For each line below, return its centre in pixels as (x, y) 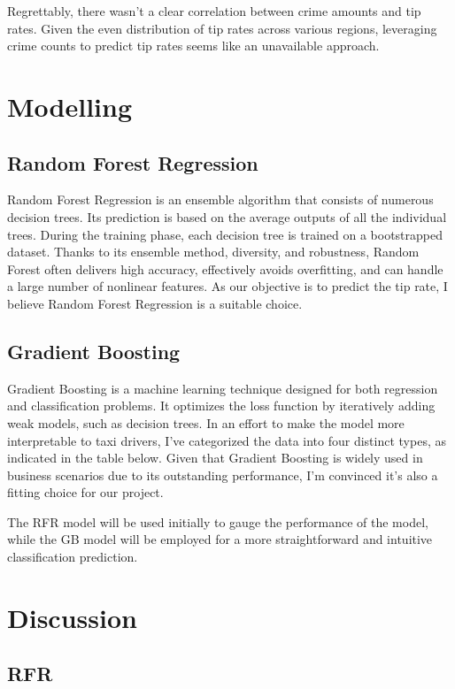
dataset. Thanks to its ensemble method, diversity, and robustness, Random (213, 252)
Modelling (70, 106)
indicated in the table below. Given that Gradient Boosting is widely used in (215, 458)
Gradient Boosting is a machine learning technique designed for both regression (223, 388)
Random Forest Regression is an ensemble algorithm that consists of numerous (220, 199)
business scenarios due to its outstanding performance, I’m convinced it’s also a (223, 475)
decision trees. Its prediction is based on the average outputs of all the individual (227, 216)
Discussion (72, 617)
